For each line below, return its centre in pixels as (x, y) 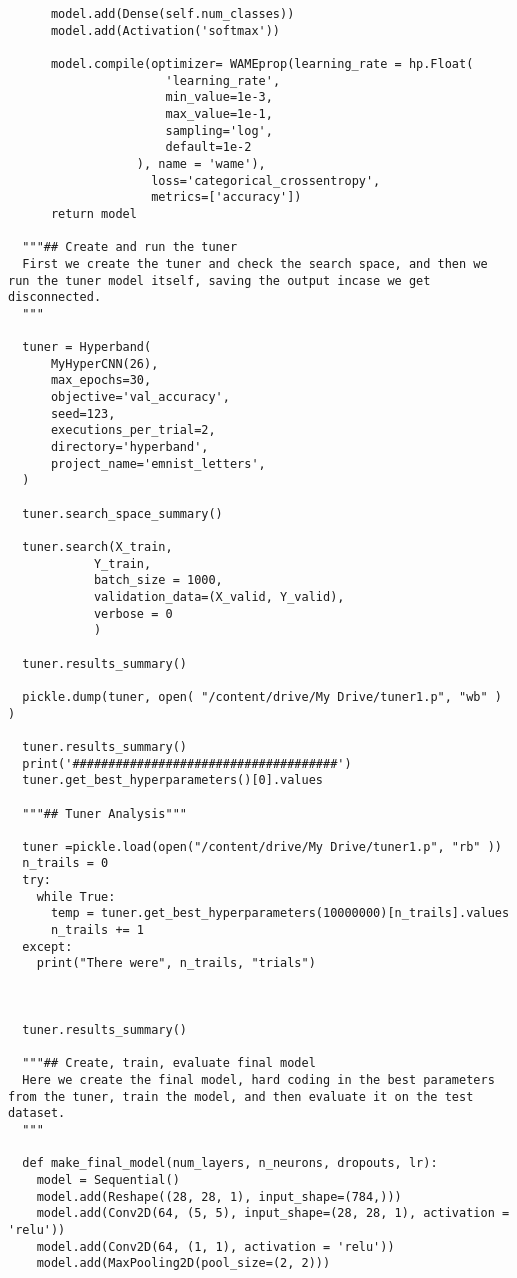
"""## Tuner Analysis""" (104, 813)
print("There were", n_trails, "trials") (176, 963)
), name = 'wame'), (201, 163)
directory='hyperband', (129, 447)
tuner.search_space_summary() (122, 513)
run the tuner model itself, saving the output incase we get (219, 280)
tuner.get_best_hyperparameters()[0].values (172, 780)
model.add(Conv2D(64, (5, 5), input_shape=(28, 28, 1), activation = (273, 1213)
